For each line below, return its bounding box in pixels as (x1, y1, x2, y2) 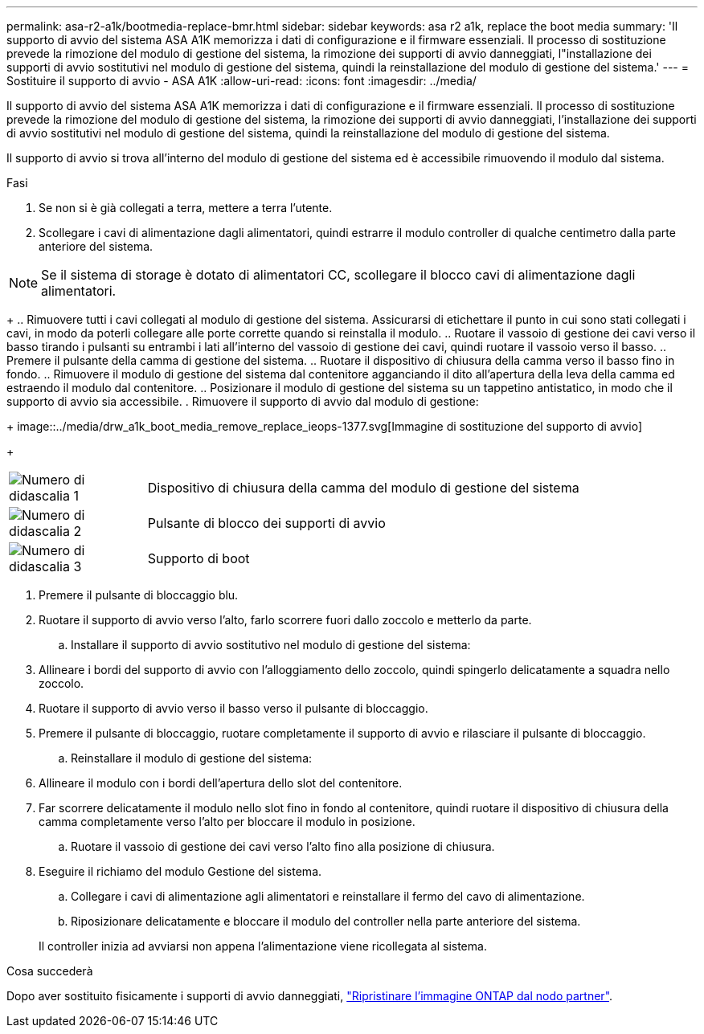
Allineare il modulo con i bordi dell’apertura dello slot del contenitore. (39, 776, 403, 790)
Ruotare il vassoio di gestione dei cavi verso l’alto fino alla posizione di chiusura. (71, 840, 495, 853)
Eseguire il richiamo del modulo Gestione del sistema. (39, 864, 322, 878)
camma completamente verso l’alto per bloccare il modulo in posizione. (39, 815, 415, 828)
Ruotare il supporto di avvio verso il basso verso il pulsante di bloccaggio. (39, 701, 428, 715)
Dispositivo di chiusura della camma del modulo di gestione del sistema (147, 480, 579, 496)
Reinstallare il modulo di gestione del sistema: (71, 751, 313, 765)
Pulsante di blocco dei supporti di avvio (147, 515, 386, 531)
